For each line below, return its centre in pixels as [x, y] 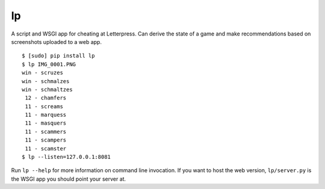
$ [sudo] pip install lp [58, 56]
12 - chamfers [46, 98]
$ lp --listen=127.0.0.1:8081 [67, 157]
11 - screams [44, 106]
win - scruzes [42, 73]
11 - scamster [46, 148]
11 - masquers [46, 123]
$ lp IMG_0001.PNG [49, 64]
